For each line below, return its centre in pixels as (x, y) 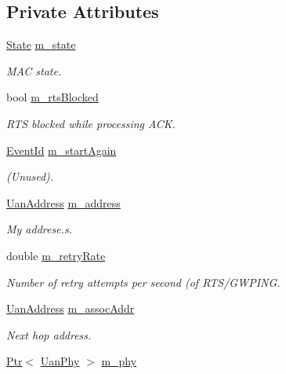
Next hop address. (49, 334)
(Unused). (30, 176)
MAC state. (34, 70)
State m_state (41, 44)
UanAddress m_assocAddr (71, 308)
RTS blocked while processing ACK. (91, 123)
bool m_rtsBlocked (52, 97)
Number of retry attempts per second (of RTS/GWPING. (143, 282)
